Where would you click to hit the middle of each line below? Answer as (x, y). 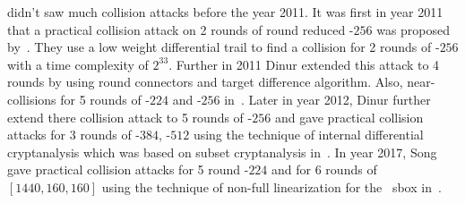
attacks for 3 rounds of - (74, 135)
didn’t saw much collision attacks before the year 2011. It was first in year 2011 (225, 12)
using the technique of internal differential (308, 135)
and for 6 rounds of (324, 169)
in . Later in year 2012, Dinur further (327, 99)
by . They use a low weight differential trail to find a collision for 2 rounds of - (224, 47)
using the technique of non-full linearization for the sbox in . (271, 186)
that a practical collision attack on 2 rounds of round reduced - (181, 29)
